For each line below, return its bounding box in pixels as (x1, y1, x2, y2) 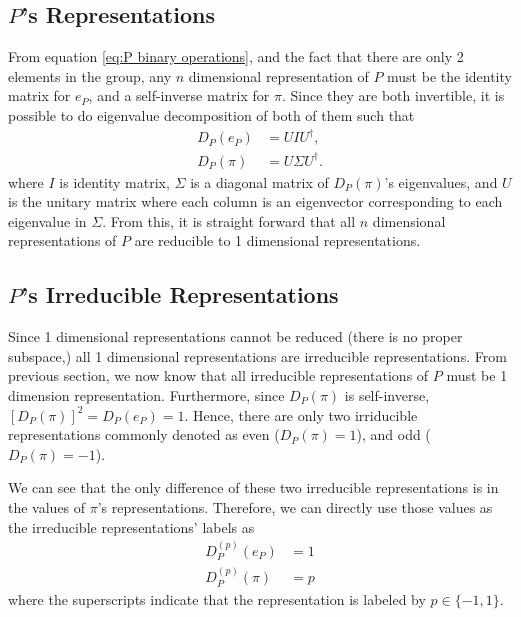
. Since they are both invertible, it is (281, 85, 505, 106)
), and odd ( (356, 424, 431, 445)
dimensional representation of (188, 65, 369, 86)
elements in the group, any (8, 65, 172, 86)
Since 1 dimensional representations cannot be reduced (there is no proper (8, 326, 463, 347)
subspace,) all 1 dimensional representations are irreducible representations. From (8, 345, 507, 366)
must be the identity (387, 65, 512, 86)
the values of (8, 496, 86, 517)
